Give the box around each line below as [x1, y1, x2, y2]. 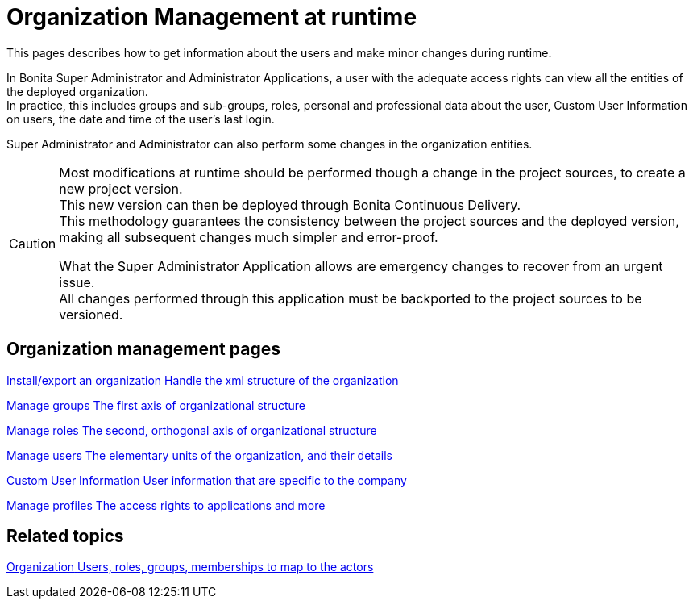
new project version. [59, 180, 183, 197]
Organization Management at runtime [6, 3, 417, 31]
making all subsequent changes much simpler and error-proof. [59, 228, 438, 245]
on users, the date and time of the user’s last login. [6, 111, 275, 126]
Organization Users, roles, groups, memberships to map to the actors [6, 560, 374, 574]
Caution [9, 235, 56, 252]
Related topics [6, 526, 124, 547]
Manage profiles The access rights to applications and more [6, 498, 326, 512]
